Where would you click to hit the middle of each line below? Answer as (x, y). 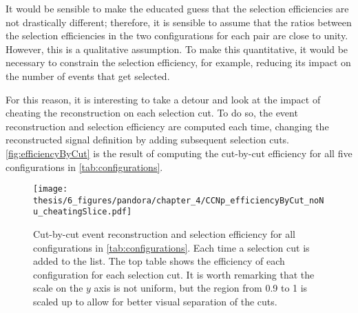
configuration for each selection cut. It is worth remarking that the (174, 274)
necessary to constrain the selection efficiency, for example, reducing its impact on (178, 62)
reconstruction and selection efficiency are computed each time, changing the (167, 126)
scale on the (58, 288)
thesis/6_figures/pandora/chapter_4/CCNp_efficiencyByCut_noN (179, 200)
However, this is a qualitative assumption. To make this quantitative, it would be (177, 49)
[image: (51, 189)
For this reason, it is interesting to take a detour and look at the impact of (163, 99)
